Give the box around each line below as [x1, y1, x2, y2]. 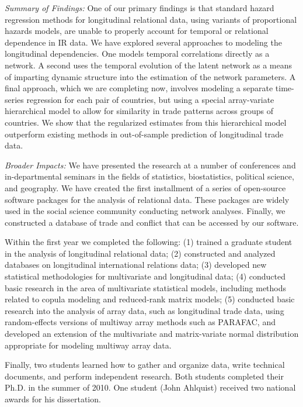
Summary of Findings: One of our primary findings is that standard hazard [5, 2, 274, 13]
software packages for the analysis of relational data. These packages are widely [5, 193, 290, 205]
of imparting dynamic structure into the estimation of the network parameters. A [5, 70, 296, 82]
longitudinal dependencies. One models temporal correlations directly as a [5, 47, 270, 60]
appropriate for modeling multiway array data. [5, 339, 172, 351]
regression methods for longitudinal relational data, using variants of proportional [5, 13, 297, 25]
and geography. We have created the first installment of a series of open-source [5, 181, 286, 194]
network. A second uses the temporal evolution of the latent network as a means [5, 58, 292, 71]
